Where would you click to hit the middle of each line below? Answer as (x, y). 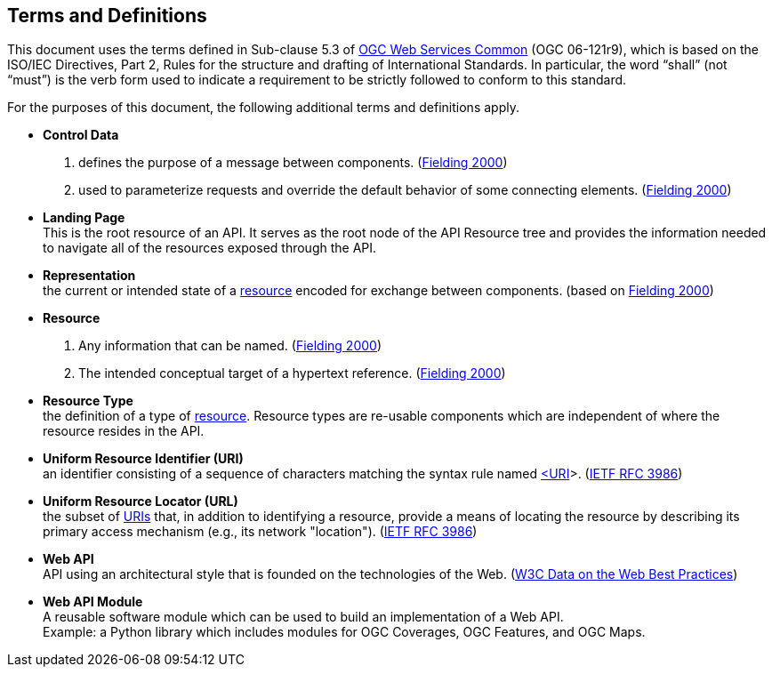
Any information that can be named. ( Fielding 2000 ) (230, 346)
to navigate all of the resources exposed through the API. (210, 248)
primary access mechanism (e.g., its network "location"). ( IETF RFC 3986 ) (260, 532)
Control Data (81, 135)
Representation (89, 276)
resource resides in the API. (124, 431)
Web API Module (93, 602)
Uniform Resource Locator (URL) (141, 501)
